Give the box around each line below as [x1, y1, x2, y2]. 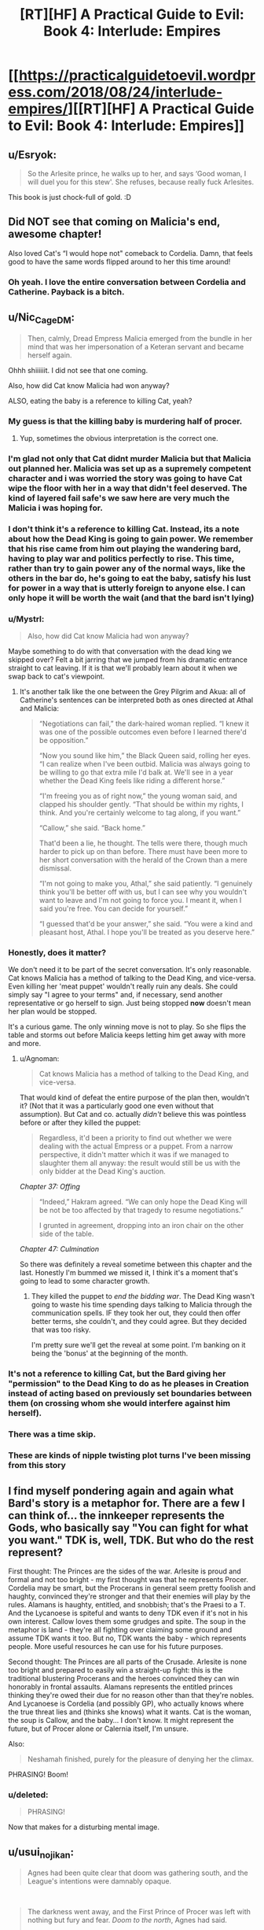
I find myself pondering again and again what [8, 1484, 234, 1497]
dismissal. [38, 863, 72, 873]
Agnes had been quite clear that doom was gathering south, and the [27, 1868, 249, 1878]
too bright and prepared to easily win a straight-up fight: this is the [8, 1666, 223, 1675]
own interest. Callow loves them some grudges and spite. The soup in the [8, 1617, 246, 1626]
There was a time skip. [8, 1429, 97, 1440]
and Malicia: [19, 704, 60, 713]
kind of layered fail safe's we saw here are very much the [8, 492, 230, 503]
